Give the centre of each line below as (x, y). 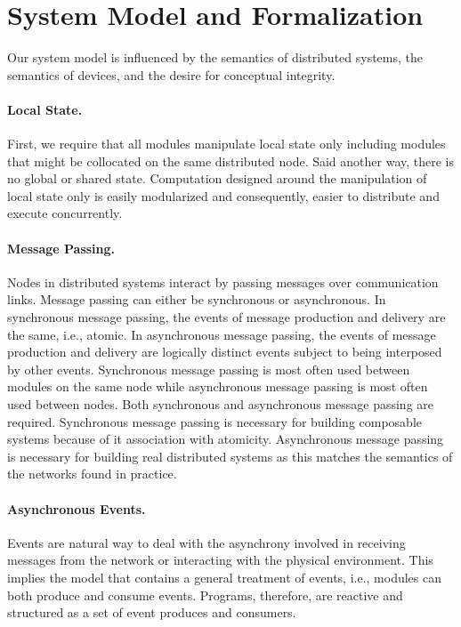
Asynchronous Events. (77, 508)
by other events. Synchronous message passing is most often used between (209, 369)
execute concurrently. (65, 213)
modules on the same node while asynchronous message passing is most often (218, 386)
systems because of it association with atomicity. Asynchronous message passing (226, 439)
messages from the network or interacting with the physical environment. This (220, 560)
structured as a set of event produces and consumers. (152, 612)
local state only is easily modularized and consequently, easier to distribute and (223, 195)
